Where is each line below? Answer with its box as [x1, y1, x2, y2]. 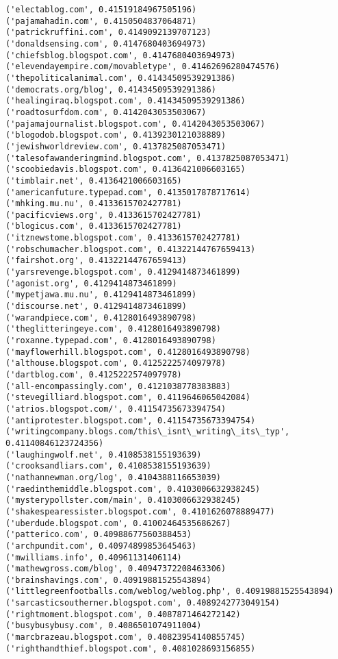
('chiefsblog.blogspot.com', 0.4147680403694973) [5, 50, 236, 60]
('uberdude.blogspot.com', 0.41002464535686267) [5, 518, 231, 528]
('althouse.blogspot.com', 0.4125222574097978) [5, 358, 226, 369]
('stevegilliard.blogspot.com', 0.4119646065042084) [5, 393, 250, 403]
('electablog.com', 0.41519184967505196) [5, 5, 197, 14]
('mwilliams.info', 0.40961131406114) [5, 552, 182, 562]
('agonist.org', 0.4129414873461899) [5, 278, 177, 288]
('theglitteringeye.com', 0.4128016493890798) [5, 324, 221, 334]
